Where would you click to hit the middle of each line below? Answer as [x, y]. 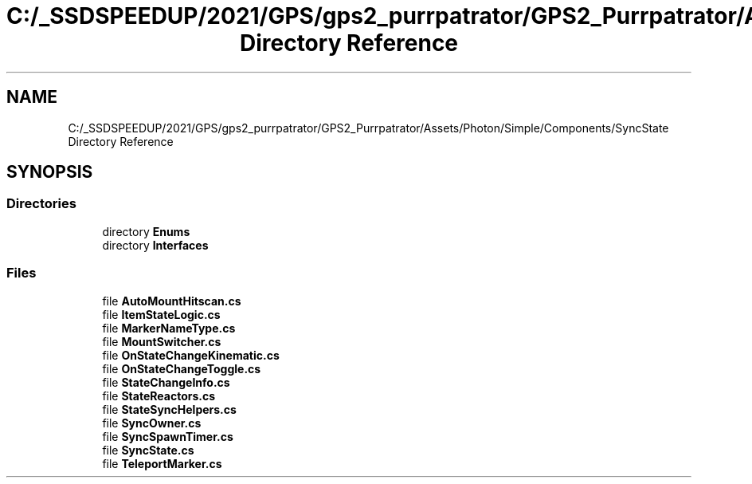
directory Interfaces [155, 245]
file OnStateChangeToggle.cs [182, 368]
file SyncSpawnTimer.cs [168, 436]
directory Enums [146, 231]
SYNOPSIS [50, 172]
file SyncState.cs [148, 450]
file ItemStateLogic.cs [161, 314]
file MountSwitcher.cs [162, 341]
